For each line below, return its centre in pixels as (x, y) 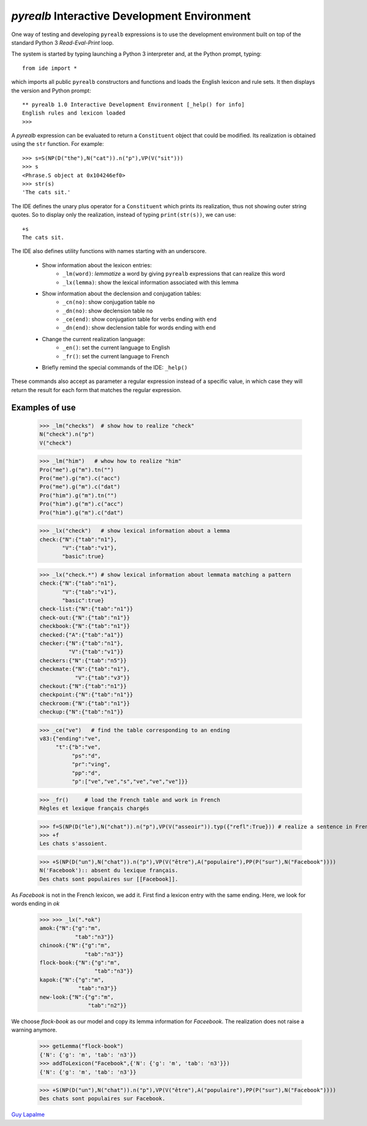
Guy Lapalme (28, 1114)
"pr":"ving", (91, 765)
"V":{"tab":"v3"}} (102, 678)
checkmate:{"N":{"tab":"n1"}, (85, 669)
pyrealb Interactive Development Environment (131, 16)
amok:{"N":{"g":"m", (70, 928)
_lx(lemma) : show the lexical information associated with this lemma (150, 282)
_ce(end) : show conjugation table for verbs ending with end (140, 319)
